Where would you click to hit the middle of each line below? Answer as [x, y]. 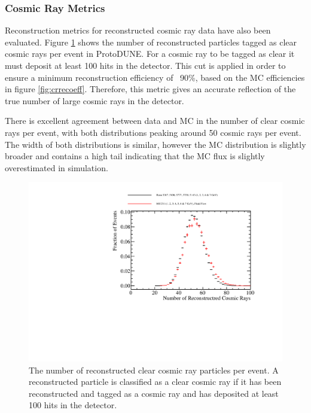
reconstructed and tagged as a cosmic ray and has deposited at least [154, 393]
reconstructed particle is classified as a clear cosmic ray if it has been [155, 382]
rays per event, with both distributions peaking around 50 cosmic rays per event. [153, 132]
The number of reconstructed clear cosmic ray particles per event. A [154, 370]
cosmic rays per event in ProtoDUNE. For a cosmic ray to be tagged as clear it [150, 54]
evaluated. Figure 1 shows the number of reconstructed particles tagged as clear [151, 42]
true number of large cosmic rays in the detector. [94, 100]
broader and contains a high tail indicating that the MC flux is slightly [135, 156]
